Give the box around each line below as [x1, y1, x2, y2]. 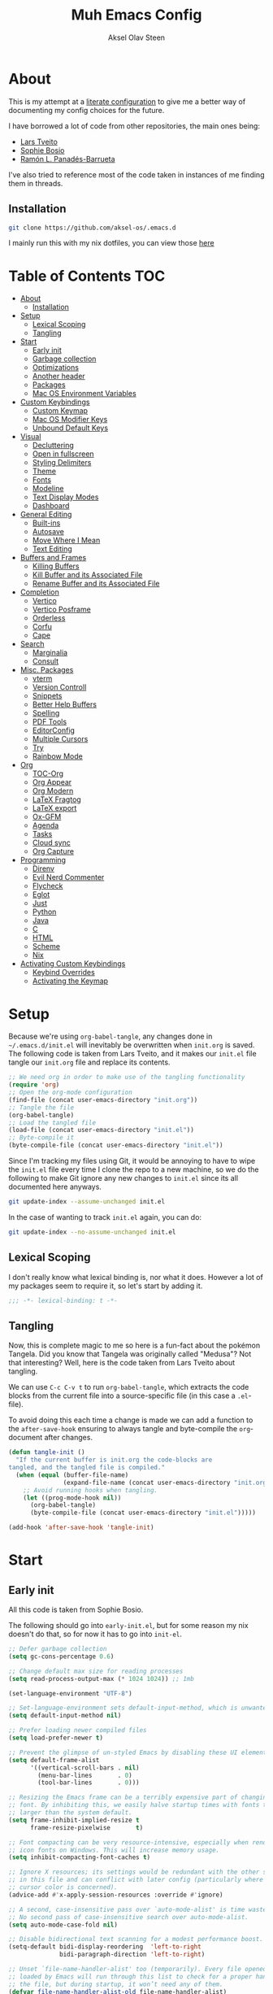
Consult [32, 656, 59, 666]
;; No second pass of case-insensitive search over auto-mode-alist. [8, 1913, 249, 1921]
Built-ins [32, 518, 61, 528]
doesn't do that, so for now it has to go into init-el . [8, 1629, 183, 1639]
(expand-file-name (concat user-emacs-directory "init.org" [63, 1478, 271, 1487]
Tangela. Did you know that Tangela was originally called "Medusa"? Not [8, 1349, 252, 1359]
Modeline [32, 484, 64, 494]
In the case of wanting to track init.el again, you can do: [8, 1212, 201, 1221]
